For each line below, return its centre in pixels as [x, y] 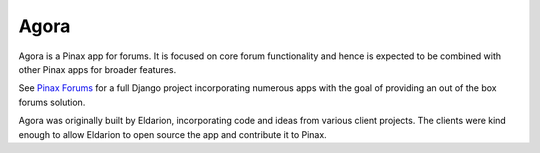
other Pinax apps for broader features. [97, 69]
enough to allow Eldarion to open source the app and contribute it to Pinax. [172, 134]
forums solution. [52, 102]
